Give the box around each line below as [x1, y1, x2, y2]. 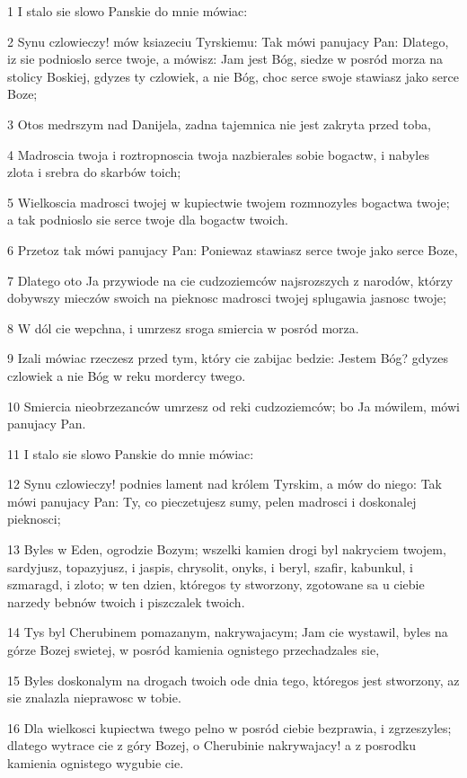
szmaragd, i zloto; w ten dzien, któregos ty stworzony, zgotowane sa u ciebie [7, 575, 425, 594]
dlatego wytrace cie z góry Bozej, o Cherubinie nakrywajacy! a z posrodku [7, 736, 417, 755]
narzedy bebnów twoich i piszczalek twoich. [7, 592, 245, 611]
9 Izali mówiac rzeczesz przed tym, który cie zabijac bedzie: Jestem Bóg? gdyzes [7, 349, 448, 367]
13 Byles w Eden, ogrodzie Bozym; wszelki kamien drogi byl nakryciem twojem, [7, 540, 446, 559]
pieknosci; [7, 509, 61, 528]
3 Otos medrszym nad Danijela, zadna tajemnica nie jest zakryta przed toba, [7, 114, 431, 133]
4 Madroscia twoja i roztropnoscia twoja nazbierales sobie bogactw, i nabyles [7, 145, 429, 164]
